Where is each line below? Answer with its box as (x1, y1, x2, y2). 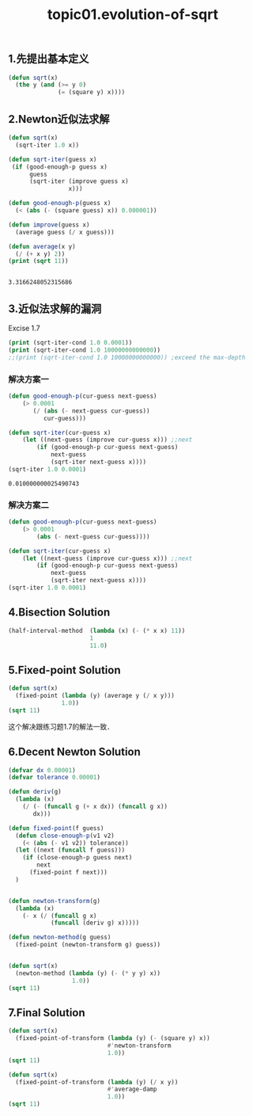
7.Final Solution (8, 1006, 85, 1019)
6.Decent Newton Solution (8, 745, 141, 759)
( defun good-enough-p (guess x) (8, 200, 111, 208)
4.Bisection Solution (8, 606, 111, 619)
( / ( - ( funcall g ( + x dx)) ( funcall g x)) (22, 802, 168, 811)
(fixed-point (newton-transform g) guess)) (15, 941, 160, 949)
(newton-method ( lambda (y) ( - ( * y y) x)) (15, 969, 160, 977)
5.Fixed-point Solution (8, 663, 121, 676)
